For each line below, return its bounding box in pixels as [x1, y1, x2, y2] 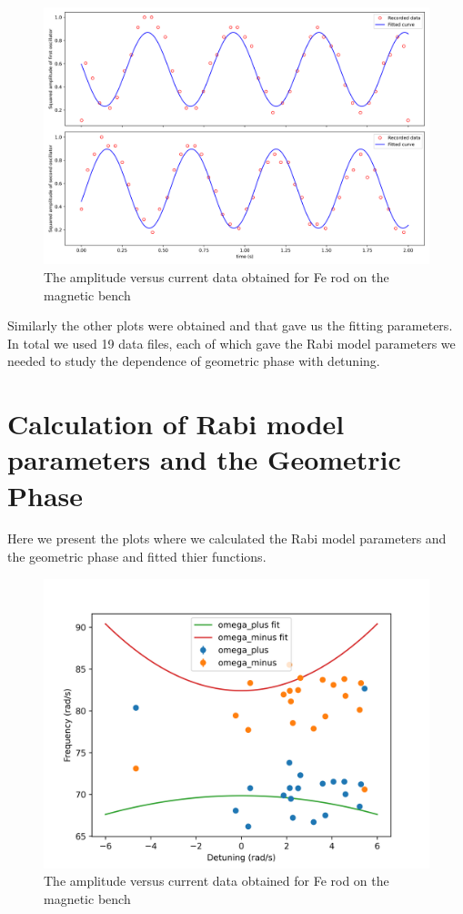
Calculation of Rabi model [7, 405, 345, 442]
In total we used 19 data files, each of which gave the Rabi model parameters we [7, 333, 456, 352]
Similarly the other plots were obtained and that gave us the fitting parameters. [7, 316, 453, 335]
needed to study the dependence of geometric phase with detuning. [7, 351, 380, 371]
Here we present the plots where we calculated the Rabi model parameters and [7, 529, 447, 548]
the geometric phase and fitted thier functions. [7, 547, 267, 566]
